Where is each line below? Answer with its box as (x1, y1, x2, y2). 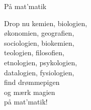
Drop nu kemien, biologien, (4, 18, 87, 28)
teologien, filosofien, (4, 47, 64, 58)
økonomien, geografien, (4, 28, 74, 38)
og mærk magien (4, 86, 55, 97)
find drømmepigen (4, 77, 60, 87)
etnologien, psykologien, (4, 57, 77, 67)
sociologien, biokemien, (4, 37, 74, 48)
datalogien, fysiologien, (4, 67, 74, 77)
